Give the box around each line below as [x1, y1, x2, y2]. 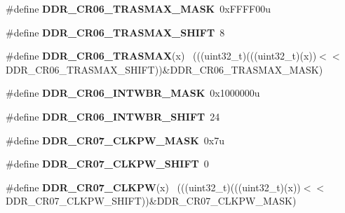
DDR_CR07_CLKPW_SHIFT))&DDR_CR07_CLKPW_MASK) [6, 193, 297, 208]
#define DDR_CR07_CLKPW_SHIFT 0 [6, 156, 209, 171]
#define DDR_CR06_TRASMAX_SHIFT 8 [6, 25, 225, 39]
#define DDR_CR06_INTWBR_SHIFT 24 [6, 109, 220, 123]
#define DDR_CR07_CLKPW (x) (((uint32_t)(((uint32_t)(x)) [6, 179, 301, 194]
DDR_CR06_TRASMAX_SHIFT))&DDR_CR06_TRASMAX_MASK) [6, 62, 323, 76]
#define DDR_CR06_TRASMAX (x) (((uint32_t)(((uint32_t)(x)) [6, 48, 317, 63]
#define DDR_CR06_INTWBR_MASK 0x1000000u [6, 85, 260, 100]
